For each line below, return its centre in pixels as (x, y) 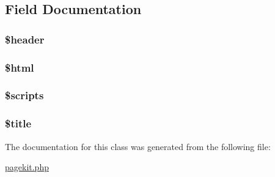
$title (18, 123)
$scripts (24, 95)
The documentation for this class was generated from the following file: (138, 146)
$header (25, 39)
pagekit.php (27, 167)
